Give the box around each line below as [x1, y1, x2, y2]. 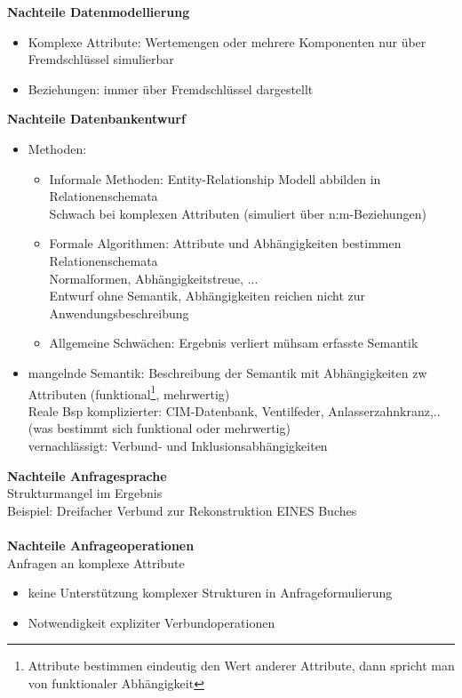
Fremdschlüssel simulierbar [28, 50, 174, 68]
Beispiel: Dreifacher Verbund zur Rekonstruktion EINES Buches [7, 501, 357, 519]
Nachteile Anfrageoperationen [7, 535, 195, 554]
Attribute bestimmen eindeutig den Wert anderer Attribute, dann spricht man [28, 656, 455, 675]
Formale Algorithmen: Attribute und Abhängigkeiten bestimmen [49, 234, 402, 253]
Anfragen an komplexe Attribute [7, 553, 185, 572]
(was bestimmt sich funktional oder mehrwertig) [28, 419, 291, 437]
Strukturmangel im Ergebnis [7, 484, 163, 502]
